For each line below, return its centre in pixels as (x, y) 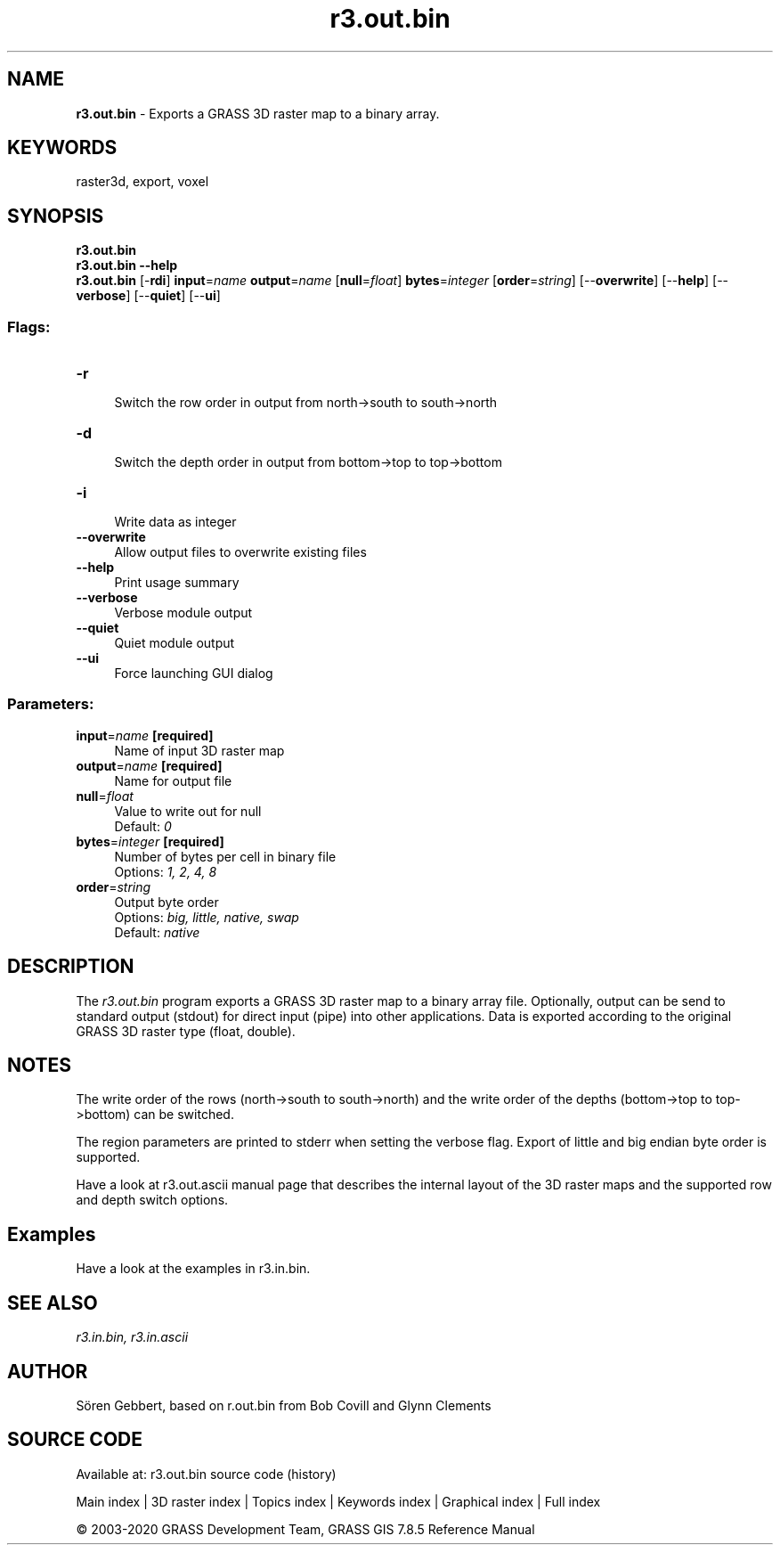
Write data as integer (175, 522)
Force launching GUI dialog (194, 674)
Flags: (29, 327)
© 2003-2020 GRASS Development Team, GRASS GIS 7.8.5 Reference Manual (305, 1529)
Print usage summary (177, 583)
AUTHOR (48, 1371)
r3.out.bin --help (127, 265)
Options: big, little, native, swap (207, 917)
